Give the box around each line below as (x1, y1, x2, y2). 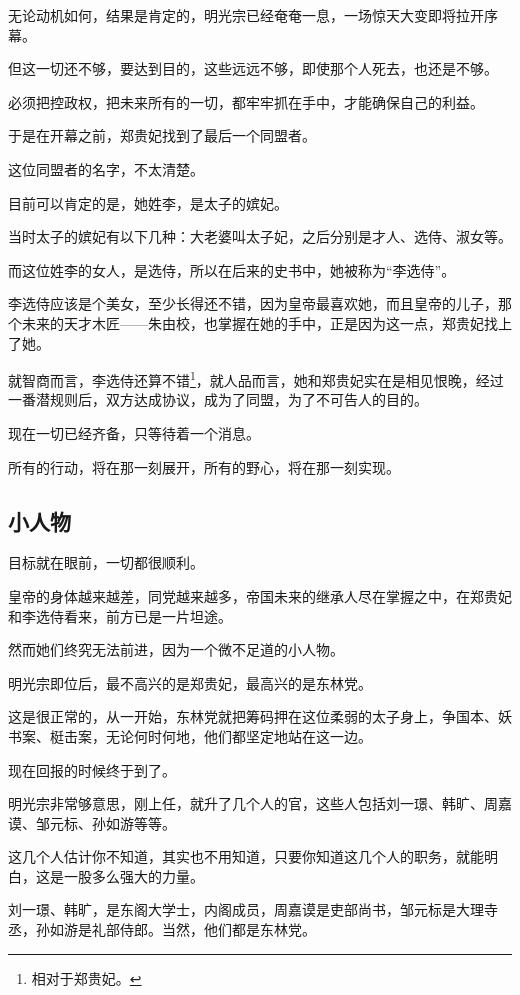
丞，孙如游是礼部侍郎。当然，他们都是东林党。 (8, 919, 316, 940)
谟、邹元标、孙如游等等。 (8, 812, 176, 833)
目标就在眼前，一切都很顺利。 (8, 552, 204, 573)
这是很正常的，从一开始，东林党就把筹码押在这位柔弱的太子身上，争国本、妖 (8, 706, 512, 727)
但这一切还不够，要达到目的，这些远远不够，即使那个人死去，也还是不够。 (8, 58, 498, 79)
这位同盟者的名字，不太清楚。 (8, 158, 204, 179)
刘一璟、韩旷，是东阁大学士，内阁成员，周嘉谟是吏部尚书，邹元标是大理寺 (8, 899, 498, 920)
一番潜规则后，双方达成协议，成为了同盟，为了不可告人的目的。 (8, 389, 428, 410)
